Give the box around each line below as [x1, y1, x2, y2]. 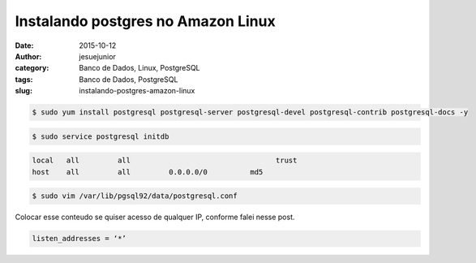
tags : [15, 74, 33, 84]
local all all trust [32, 156, 298, 166]
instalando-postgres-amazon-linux [79, 86, 195, 96]
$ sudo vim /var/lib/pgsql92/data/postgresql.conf [32, 192, 238, 200]
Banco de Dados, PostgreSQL [79, 74, 178, 84]
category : [15, 63, 49, 73]
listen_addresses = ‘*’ [32, 234, 127, 244]
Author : [15, 51, 42, 61]
